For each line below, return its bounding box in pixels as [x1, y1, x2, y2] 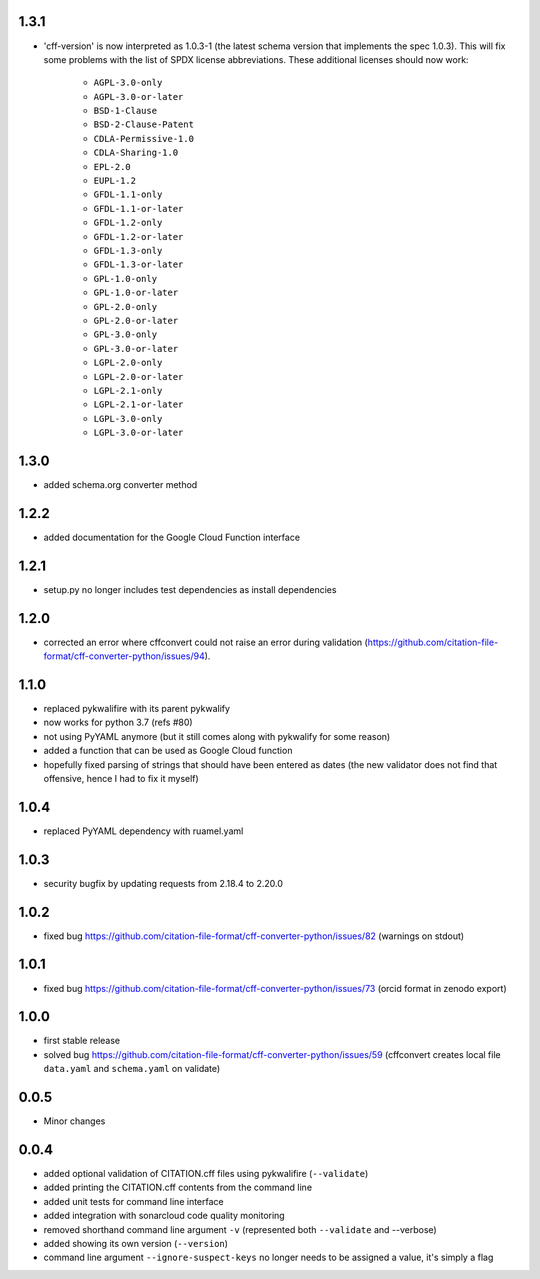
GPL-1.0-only [93, 273, 158, 284]
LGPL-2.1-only [93, 385, 163, 396]
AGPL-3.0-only [93, 77, 163, 89]
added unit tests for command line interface [43, 1195, 224, 1207]
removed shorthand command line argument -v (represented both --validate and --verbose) [43, 1223, 437, 1235]
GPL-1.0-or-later [93, 287, 179, 299]
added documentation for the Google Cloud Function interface [43, 531, 300, 543]
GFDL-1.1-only [93, 189, 163, 200]
